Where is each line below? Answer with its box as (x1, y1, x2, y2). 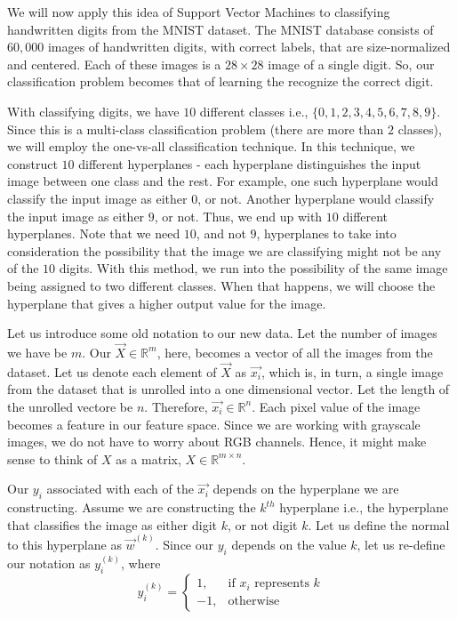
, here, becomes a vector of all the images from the (156, 342, 433, 361)
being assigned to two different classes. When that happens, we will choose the (7, 276, 436, 294)
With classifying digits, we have (7, 101, 180, 120)
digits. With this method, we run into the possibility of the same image (59, 259, 448, 277)
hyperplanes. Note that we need (7, 224, 180, 243)
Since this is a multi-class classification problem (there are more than (7, 119, 384, 138)
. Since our (155, 535, 214, 553)
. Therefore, (144, 397, 208, 415)
